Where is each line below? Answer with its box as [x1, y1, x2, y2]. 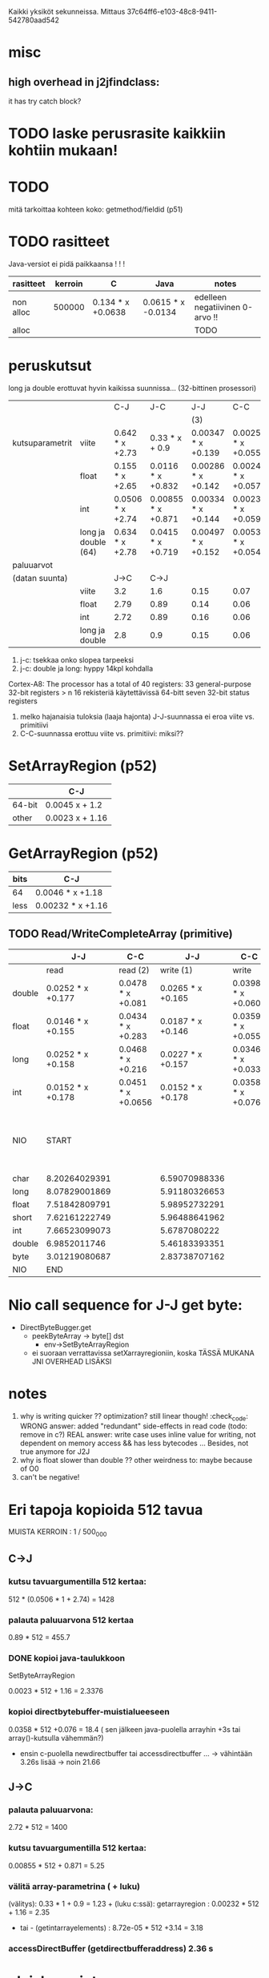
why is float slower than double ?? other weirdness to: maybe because [19, 1456, 253, 1465]
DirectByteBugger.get [19, 1322, 92, 1332]
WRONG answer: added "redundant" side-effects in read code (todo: [19, 1421, 248, 1431]
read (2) [118, 965, 150, 976]
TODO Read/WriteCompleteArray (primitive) [8, 927, 234, 941]
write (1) [159, 965, 193, 976]
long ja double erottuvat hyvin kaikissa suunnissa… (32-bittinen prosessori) [8, 384, 257, 393]
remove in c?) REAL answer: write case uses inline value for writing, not [19, 1430, 256, 1440]
